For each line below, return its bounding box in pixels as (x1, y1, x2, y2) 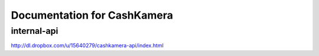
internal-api (11, 26, 58, 36)
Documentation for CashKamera (11, 9, 174, 22)
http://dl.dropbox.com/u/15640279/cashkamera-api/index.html (11, 42, 164, 49)
